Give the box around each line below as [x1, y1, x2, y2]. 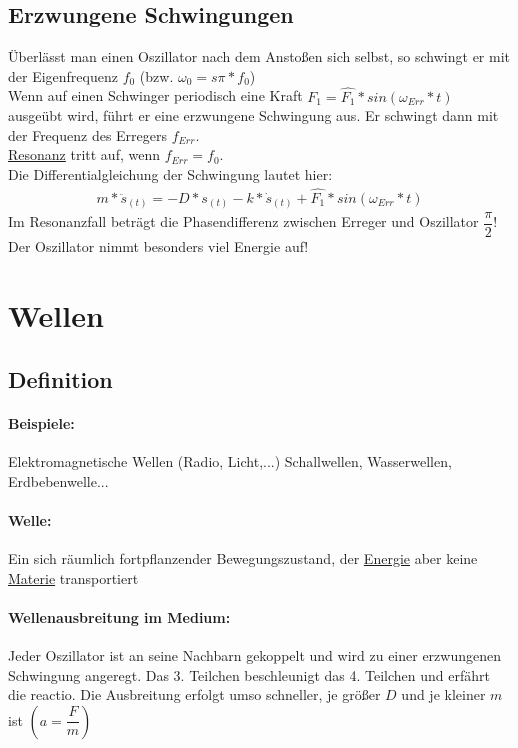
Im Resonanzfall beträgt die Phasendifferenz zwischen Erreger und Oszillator [8, 211, 479, 232]
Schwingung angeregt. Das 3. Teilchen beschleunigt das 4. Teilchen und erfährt [8, 664, 491, 685]
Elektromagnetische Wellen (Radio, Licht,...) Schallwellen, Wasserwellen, [8, 450, 452, 471]
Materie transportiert [8, 567, 139, 588]
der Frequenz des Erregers [8, 124, 168, 145]
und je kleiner [401, 684, 486, 705]
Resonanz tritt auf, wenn [8, 144, 160, 165]
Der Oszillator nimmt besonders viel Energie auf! [8, 236, 309, 257]
